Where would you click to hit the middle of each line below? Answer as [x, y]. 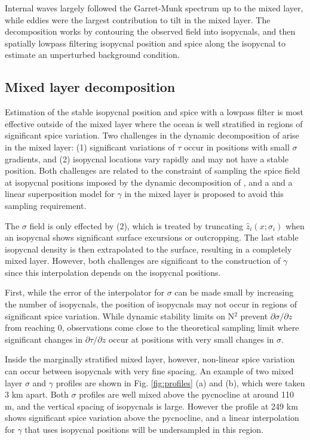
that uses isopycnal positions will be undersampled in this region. [144, 430]
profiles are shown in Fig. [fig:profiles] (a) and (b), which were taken [180, 382]
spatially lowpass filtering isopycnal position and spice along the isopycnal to [145, 43]
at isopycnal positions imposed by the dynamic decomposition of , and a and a [149, 182]
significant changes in [44, 339]
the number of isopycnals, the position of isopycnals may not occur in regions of [151, 304]
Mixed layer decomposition [90, 87]
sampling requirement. [46, 205]
